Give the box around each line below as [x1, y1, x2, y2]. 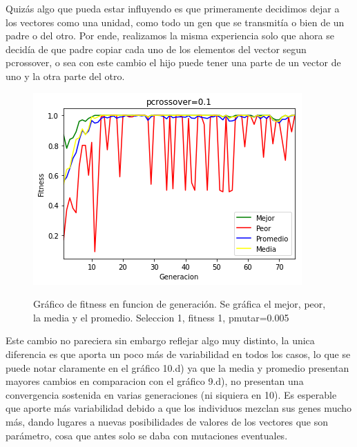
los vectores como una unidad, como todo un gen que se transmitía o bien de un [6, 14, 345, 29]
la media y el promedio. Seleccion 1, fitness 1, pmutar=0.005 [33, 310, 289, 324]
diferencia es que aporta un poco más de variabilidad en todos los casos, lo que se [6, 346, 351, 361]
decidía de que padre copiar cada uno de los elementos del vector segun [6, 41, 307, 56]
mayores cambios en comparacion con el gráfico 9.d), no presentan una [6, 374, 304, 388]
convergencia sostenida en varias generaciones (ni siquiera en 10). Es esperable [6, 387, 337, 401]
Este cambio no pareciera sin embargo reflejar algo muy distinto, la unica [6, 333, 315, 348]
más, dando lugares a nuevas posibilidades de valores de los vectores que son [6, 414, 329, 428]
